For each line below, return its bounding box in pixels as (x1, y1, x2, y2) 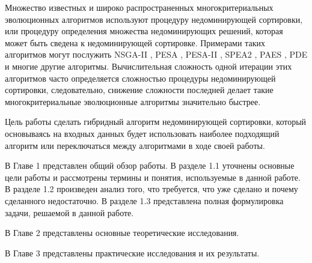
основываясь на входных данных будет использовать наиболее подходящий (5, 127, 280, 139)
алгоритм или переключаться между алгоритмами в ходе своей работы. (5, 139, 265, 151)
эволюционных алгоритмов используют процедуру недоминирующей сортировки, (5, 13, 303, 25)
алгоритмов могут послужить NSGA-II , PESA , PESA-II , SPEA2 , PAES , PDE (5, 48, 308, 61)
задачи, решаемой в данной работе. (5, 206, 134, 219)
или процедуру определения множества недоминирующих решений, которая (5, 25, 283, 37)
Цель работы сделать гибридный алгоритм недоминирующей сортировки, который (5, 115, 307, 128)
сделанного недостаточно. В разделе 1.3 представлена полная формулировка (5, 194, 284, 207)
